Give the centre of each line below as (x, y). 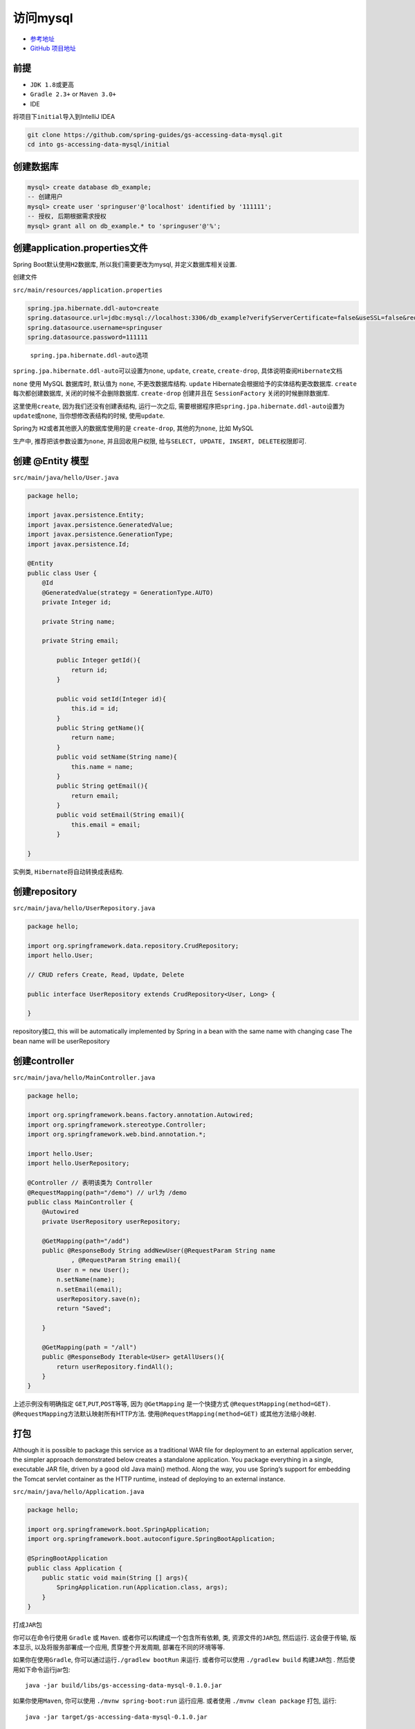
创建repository (45, 891)
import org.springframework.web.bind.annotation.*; (117, 1135)
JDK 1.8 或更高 (52, 84)
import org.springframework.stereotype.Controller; (117, 1125)
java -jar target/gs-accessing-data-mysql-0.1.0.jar (116, 1717)
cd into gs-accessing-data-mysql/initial (99, 145)
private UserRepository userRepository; (111, 1221)
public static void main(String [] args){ (115, 1578)
